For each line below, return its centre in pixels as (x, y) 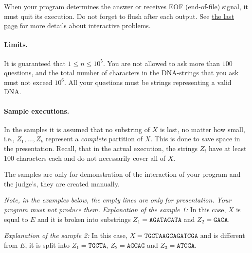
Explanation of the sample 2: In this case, (66, 235)
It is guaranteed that (35, 63)
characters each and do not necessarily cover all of (91, 158)
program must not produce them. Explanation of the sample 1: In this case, (115, 209)
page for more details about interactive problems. (77, 25)
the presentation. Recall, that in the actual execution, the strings (101, 148)
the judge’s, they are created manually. (62, 183)
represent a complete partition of (94, 139)
